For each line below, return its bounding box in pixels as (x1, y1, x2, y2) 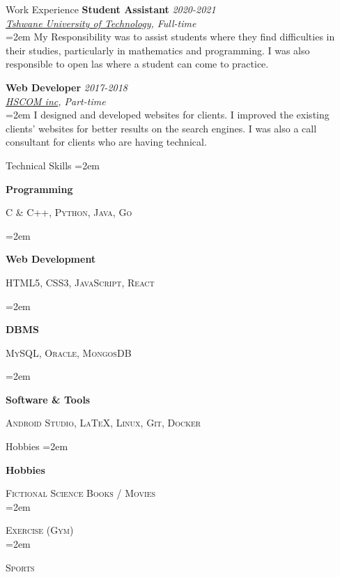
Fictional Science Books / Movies (6, 486, 156, 500)
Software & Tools (6, 392, 91, 406)
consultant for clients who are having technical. (6, 134, 207, 149)
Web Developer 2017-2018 (6, 79, 127, 94)
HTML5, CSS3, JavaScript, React (6, 275, 155, 289)
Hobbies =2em (6, 439, 68, 454)
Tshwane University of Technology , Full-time (6, 15, 196, 30)
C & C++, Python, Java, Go (6, 205, 132, 220)
